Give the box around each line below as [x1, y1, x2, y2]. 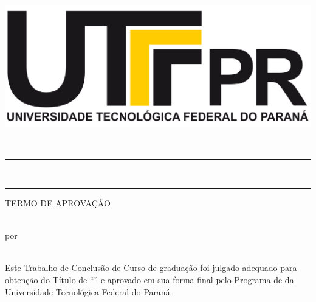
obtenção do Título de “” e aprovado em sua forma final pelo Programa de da [5, 273, 294, 286]
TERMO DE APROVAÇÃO [5, 197, 111, 209]
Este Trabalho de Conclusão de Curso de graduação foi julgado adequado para [5, 261, 297, 274]
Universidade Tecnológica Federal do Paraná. [5, 285, 173, 298]
